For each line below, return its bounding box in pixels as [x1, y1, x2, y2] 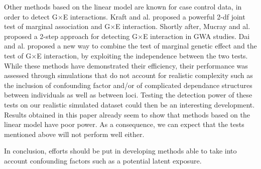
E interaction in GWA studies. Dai [143, 30, 250, 41]
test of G [4, 50, 32, 60]
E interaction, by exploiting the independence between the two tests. [37, 50, 248, 60]
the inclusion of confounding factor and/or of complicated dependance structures [4, 79, 252, 90]
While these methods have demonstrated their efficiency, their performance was [4, 60, 248, 70]
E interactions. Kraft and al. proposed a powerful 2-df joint [63, 11, 245, 21]
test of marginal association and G [4, 21, 110, 31]
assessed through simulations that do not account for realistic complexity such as [4, 70, 253, 80]
